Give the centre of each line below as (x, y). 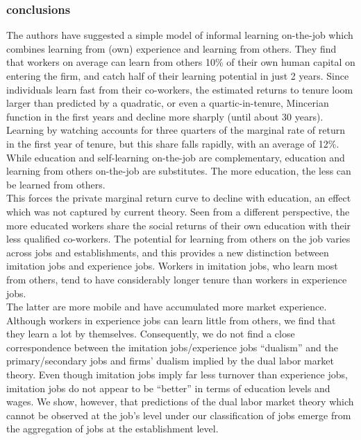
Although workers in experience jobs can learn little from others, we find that (171, 320)
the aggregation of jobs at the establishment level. (112, 429)
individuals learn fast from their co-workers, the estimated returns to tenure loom (180, 89)
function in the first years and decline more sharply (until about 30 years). (165, 116)
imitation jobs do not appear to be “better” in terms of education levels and (168, 388)
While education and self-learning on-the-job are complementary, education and (176, 157)
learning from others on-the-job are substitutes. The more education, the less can (179, 171)
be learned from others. (56, 184)
